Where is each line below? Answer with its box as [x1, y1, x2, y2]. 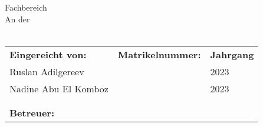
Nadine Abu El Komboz [9, 81, 109, 95]
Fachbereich [5, 1, 47, 14]
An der [5, 12, 30, 25]
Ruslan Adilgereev [9, 64, 84, 78]
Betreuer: [9, 105, 55, 119]
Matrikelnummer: [117, 47, 201, 61]
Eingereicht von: [9, 47, 87, 61]
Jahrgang [210, 47, 254, 61]
